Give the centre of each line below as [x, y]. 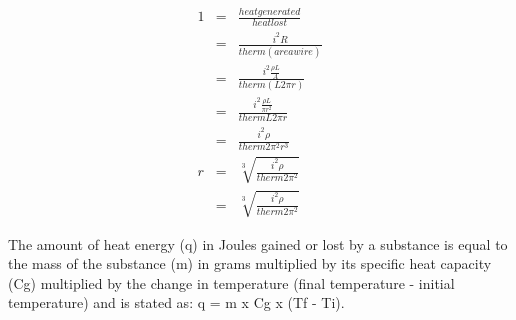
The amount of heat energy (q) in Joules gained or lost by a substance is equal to [258, 243]
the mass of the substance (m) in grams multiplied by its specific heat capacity [250, 263]
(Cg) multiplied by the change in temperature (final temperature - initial [231, 282]
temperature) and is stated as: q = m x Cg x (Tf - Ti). [176, 302]
